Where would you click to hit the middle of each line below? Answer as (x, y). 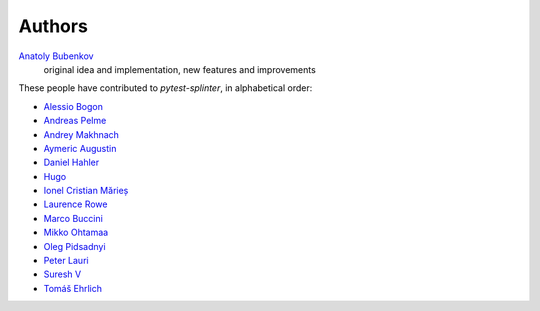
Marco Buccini (73, 218)
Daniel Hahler (71, 162)
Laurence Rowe (75, 204)
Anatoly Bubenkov (56, 56)
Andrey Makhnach (81, 134)
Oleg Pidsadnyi (74, 246)
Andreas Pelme (75, 121)
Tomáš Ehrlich (73, 288)
